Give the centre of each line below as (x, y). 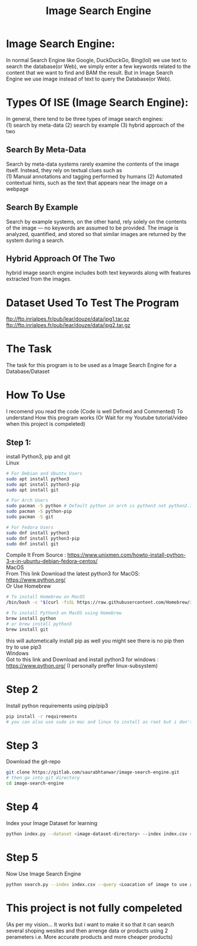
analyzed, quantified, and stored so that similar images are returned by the (96, 234)
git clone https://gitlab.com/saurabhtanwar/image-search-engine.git (93, 772)
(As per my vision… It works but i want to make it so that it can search (90, 924)
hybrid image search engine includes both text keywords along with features (98, 273)
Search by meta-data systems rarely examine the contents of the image (93, 164)
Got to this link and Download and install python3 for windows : (82, 659)
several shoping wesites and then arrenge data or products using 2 (87, 930)
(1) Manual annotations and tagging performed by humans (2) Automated (94, 176)
